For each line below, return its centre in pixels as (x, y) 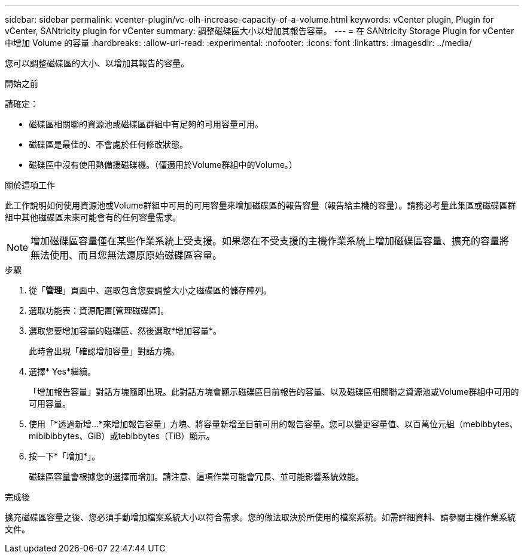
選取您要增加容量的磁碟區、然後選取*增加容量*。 (125, 331)
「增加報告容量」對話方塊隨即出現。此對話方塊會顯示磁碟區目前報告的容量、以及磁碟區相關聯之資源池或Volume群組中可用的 (274, 392)
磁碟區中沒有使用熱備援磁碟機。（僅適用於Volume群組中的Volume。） (163, 165)
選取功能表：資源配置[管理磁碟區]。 (99, 310)
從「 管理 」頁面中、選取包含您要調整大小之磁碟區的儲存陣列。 (150, 290)
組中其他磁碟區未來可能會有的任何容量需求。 (93, 217)
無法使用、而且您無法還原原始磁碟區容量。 (127, 255)
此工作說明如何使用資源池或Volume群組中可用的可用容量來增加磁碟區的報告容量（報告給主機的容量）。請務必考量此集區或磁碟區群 (261, 205)
